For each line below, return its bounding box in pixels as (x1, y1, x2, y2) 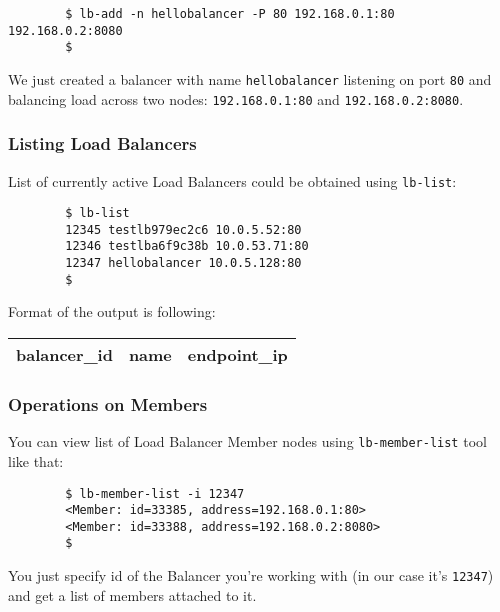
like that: (8, 450, 64, 471)
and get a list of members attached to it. (8, 584, 257, 605)
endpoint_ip (187, 343, 288, 367)
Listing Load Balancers (8, 131, 197, 156)
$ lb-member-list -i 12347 (65, 486, 245, 501)
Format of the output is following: (8, 301, 216, 322)
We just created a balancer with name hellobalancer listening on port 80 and (8, 68, 492, 89)
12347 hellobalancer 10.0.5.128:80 (65, 256, 302, 271)
